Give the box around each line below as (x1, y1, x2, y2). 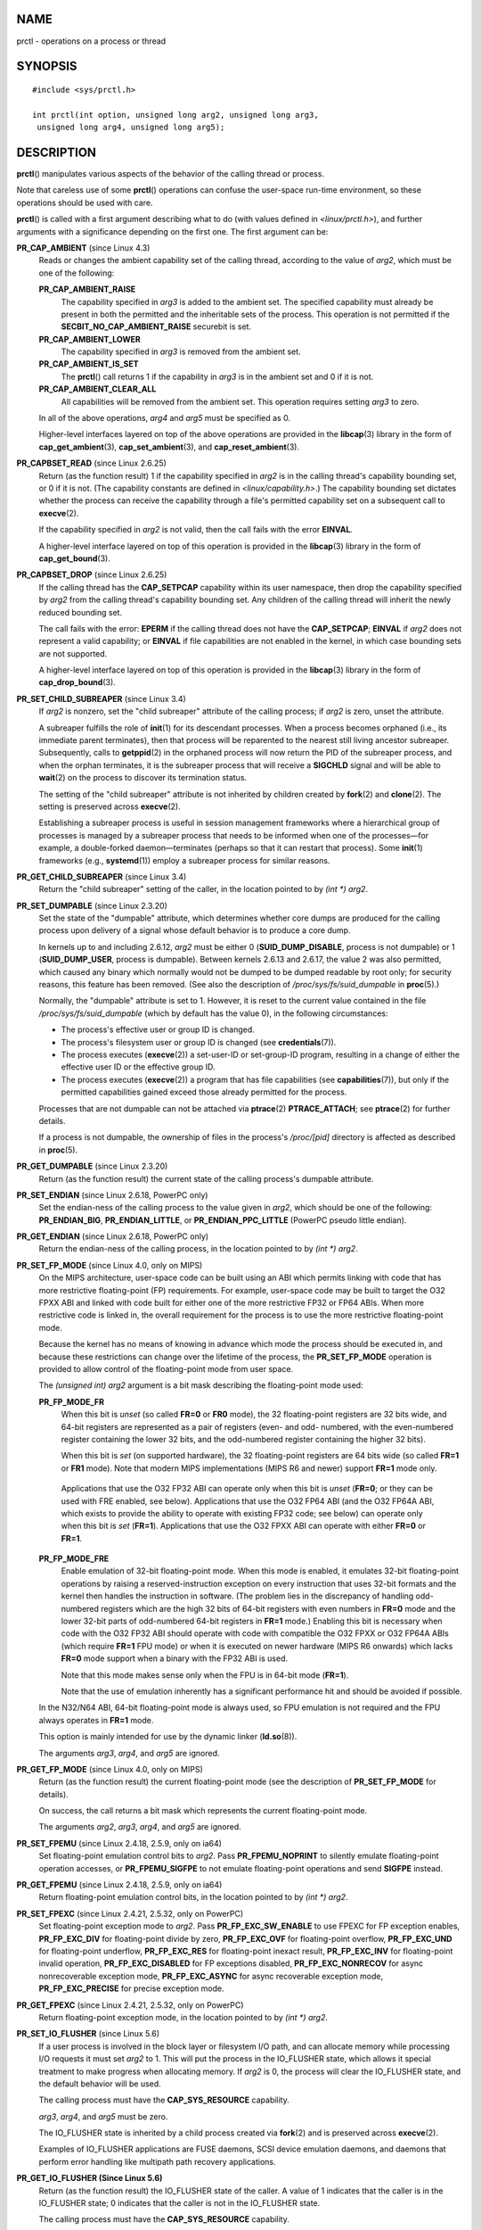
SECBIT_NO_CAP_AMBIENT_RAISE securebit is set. (61, 321, 252, 332)
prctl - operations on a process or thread (16, 36, 167, 46)
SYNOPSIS (16, 59, 77, 74)
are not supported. (38, 648, 108, 659)
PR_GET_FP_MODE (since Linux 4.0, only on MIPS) (16, 1763, 204, 1774)
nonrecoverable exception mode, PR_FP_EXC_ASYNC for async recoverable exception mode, (38, 1970, 383, 1981)
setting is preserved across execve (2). (38, 801, 182, 812)
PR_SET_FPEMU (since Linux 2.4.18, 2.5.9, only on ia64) (16, 1838, 223, 1848)
